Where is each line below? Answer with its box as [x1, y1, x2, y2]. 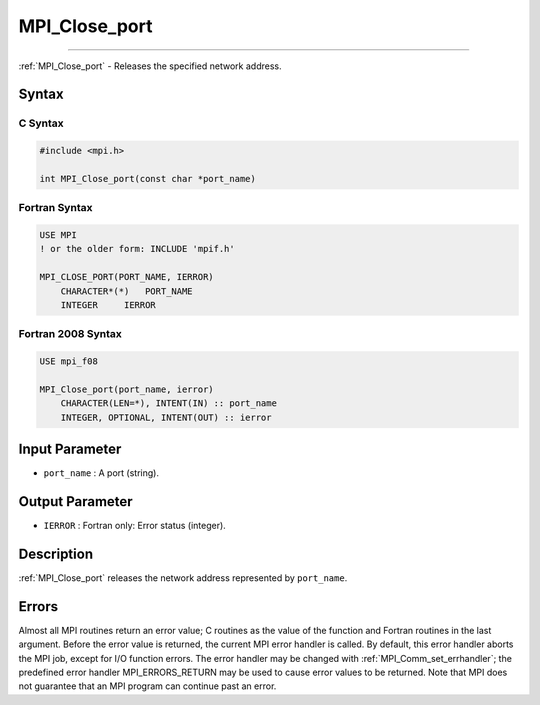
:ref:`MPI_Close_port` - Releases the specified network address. [18, 60, 282, 72]
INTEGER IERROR [60, 299, 157, 310]
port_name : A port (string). [43, 467, 160, 479]
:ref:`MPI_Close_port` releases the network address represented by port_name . [18, 572, 348, 584]
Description [18, 545, 94, 562]
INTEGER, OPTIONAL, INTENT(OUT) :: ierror [60, 411, 272, 423]
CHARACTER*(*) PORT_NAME [60, 285, 194, 297]
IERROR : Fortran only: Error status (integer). [43, 520, 227, 532]
